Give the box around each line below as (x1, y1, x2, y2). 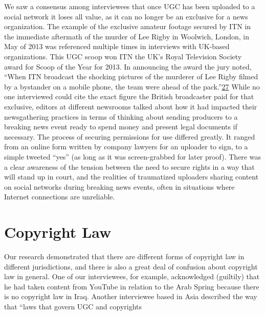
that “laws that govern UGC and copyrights (4, 301, 142, 311)
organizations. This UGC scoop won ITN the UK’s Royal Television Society (4, 51, 242, 61)
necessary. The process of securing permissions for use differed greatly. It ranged (4, 131, 255, 142)
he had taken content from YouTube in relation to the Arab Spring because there (4, 281, 259, 291)
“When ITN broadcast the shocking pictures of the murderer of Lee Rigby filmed (4, 71, 258, 82)
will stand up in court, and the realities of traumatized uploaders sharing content (4, 171, 259, 182)
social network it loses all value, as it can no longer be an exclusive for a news (4, 11, 248, 21)
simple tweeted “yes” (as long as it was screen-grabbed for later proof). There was (4, 151, 261, 162)
